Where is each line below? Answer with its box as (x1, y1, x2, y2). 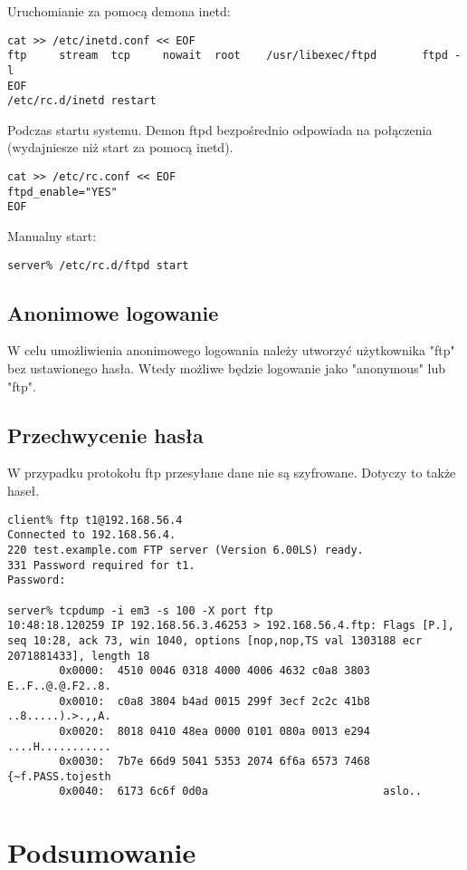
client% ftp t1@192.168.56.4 (7, 513, 183, 527)
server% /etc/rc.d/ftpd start (7, 258, 189, 272)
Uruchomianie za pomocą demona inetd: (7, 2, 231, 20)
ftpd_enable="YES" (7, 185, 118, 198)
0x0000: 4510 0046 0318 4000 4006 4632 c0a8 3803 (59, 664, 370, 678)
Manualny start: (7, 227, 97, 246)
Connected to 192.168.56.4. (7, 528, 176, 542)
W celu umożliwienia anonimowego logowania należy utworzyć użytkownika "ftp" (7, 341, 455, 360)
